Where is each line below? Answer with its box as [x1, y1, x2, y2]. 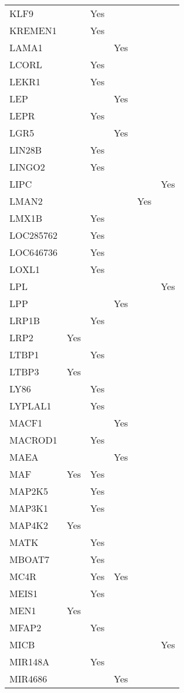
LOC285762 [9, 228, 58, 242]
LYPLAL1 [9, 399, 52, 412]
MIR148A [9, 655, 50, 668]
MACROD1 [9, 433, 57, 447]
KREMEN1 [9, 24, 57, 37]
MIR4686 [9, 672, 47, 685]
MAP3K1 [9, 501, 49, 515]
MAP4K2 [9, 518, 49, 532]
